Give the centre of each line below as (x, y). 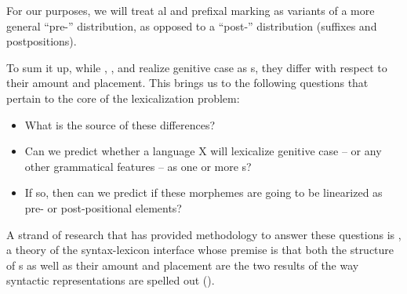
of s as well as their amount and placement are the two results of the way (183, 265)
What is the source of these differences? (120, 124)
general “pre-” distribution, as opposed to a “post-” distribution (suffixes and (192, 25)
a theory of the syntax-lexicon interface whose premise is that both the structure (200, 250)
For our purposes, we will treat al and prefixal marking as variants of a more (191, 10)
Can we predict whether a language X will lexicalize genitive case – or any (203, 151)
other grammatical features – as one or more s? (138, 166)
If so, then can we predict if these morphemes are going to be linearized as (203, 192)
